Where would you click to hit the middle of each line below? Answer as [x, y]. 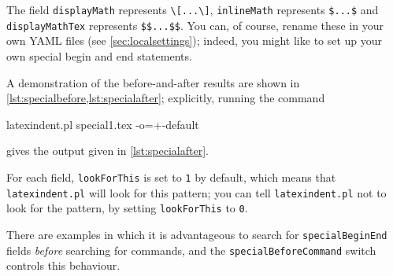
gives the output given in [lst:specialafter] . [108, 151]
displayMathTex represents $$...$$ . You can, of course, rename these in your [195, 25]
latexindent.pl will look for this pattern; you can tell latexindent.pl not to [196, 192]
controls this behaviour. [63, 265]
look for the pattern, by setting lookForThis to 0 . [127, 208]
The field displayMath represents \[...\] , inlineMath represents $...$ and [193, 9]
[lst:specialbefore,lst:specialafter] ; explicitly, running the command [166, 98]
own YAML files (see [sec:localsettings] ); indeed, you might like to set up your [195, 40]
